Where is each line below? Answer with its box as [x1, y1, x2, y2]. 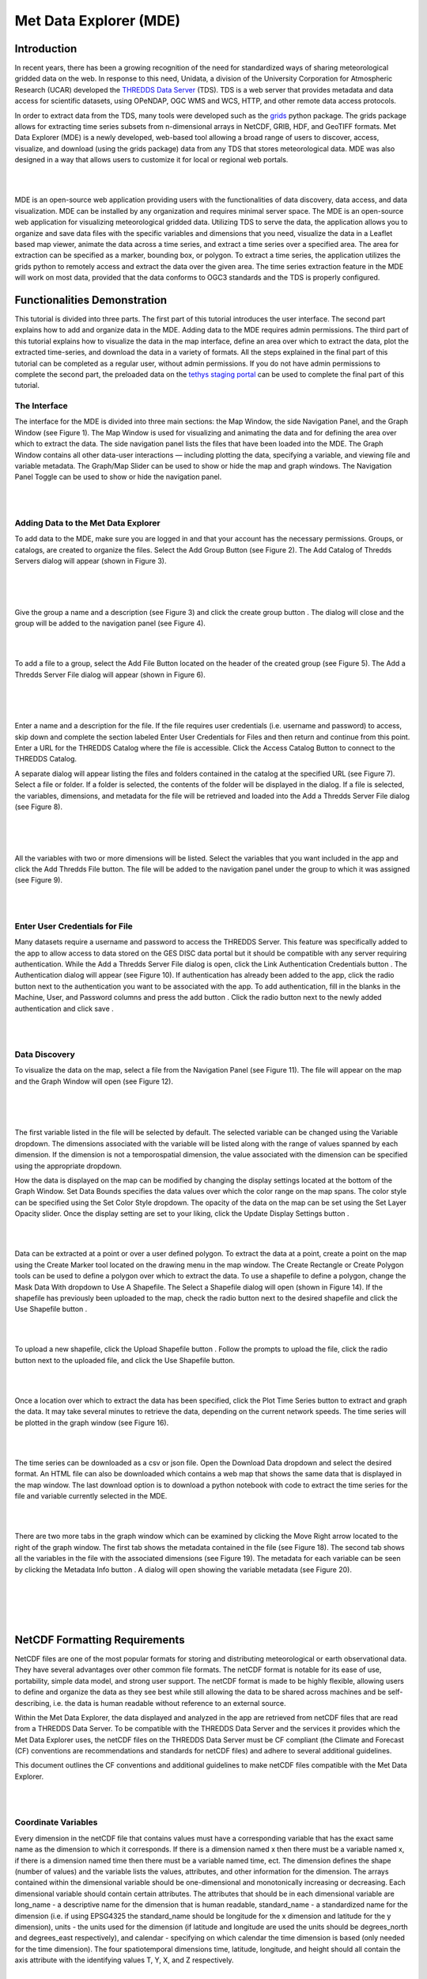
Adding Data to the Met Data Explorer [14, 517, 161, 528]
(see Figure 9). [14, 876, 63, 885]
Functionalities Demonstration [14, 293, 168, 306]
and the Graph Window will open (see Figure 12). [14, 1077, 174, 1086]
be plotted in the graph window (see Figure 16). [14, 1418, 169, 1427]
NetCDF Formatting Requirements [14, 1633, 185, 1647]
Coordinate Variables [14, 1817, 98, 1828]
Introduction [14, 42, 77, 55]
